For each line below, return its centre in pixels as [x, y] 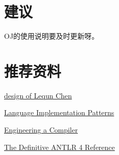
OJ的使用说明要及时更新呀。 [52, 36]
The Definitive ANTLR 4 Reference [59, 147]
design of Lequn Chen [38, 95]
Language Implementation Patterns [59, 112]
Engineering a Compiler [41, 130]
